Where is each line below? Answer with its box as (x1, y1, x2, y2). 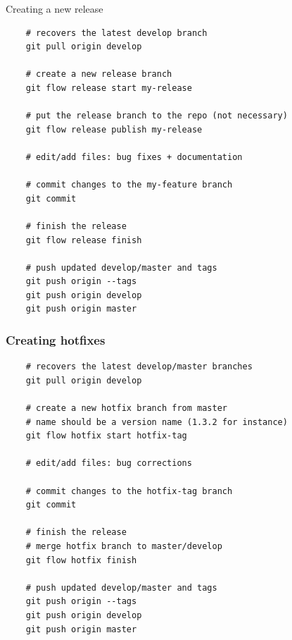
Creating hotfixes (6, 331, 106, 348)
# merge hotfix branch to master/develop (25, 541, 222, 551)
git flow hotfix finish (25, 555, 137, 565)
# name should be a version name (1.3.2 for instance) (25, 417, 288, 427)
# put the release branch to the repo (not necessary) (25, 111, 288, 121)
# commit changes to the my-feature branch (25, 180, 233, 190)
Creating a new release (6, 1, 103, 16)
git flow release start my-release (25, 82, 192, 93)
